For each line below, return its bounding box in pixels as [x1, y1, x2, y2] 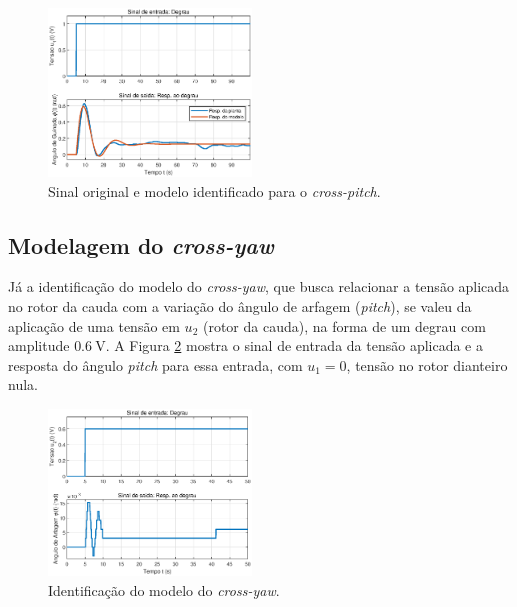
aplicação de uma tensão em [8, 315, 180, 336]
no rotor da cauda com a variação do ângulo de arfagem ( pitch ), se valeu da [8, 296, 472, 316]
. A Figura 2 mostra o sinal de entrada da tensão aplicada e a [105, 335, 483, 356]
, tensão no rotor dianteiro [346, 354, 508, 375]
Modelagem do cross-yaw [8, 229, 274, 260]
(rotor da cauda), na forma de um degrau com [202, 315, 486, 336]
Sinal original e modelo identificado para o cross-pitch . [48, 180, 381, 201]
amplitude [8, 335, 70, 356]
